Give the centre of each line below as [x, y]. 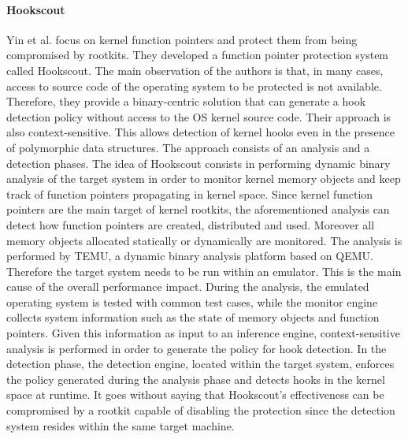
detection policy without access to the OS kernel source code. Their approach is [199, 116]
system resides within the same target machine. [121, 425]
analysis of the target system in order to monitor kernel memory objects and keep [204, 179]
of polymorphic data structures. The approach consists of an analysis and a [188, 147]
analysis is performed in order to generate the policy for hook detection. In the [197, 348]
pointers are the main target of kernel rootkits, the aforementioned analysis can [198, 209]
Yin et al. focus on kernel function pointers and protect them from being [182, 39]
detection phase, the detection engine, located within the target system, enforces [200, 364]
